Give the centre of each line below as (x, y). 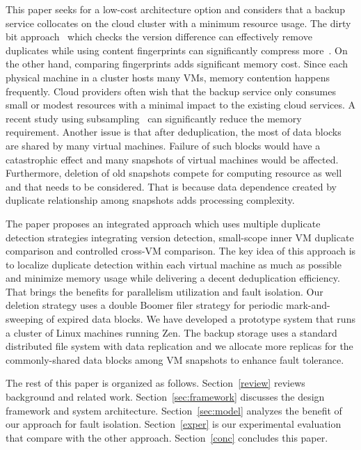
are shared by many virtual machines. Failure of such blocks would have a (163, 145)
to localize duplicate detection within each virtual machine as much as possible (174, 264)
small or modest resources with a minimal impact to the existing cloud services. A (181, 105)
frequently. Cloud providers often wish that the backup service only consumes (171, 91)
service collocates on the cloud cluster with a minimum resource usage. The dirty (178, 23)
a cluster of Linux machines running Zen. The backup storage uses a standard (171, 332)
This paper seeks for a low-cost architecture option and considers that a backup (175, 9)
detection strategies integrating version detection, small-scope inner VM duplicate (180, 237)
